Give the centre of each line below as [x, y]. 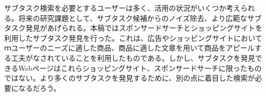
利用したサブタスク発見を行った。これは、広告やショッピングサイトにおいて [133, 38]
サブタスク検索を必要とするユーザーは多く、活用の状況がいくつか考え [122, 8]
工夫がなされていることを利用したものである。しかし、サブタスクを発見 [133, 57]
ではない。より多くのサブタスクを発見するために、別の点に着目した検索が [130, 78]
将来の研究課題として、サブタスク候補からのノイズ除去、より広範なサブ [140, 18]
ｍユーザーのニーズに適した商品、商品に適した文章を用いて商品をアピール [129, 48]
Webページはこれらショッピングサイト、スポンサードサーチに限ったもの [140, 68]
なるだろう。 [39, 88]
